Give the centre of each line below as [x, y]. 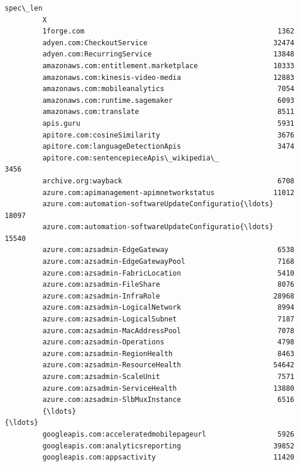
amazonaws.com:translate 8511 [168, 112]
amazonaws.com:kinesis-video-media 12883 [168, 77]
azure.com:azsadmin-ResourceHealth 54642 [168, 365]
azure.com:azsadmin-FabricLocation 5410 [168, 273]
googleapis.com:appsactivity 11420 [168, 457]
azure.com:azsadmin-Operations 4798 [168, 342]
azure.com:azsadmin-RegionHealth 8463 [168, 353]
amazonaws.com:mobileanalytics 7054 [168, 89]
